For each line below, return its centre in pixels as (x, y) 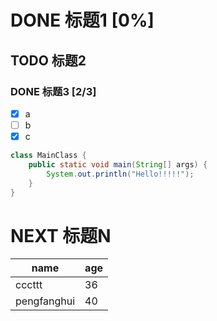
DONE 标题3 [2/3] (53, 91)
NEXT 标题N (61, 235)
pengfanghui (45, 301)
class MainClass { (48, 156)
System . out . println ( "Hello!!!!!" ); (120, 174)
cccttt (29, 285)
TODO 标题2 (48, 60)
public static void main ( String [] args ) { (118, 164)
